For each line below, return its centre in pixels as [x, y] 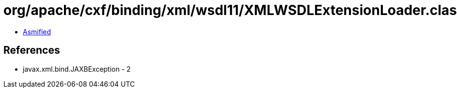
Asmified [37, 31]
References [32, 50]
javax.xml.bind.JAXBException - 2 [77, 69]
